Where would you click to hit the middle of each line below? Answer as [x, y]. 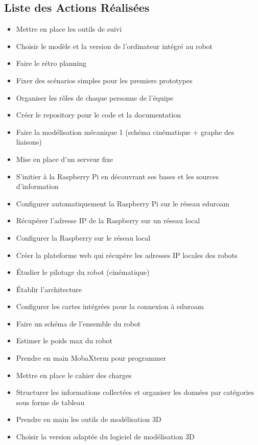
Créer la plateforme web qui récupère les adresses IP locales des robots [127, 255]
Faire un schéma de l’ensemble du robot [78, 323]
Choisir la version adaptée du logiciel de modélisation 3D [105, 437]
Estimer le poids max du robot [64, 341]
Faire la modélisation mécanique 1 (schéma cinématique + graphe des [125, 132]
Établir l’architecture [49, 289]
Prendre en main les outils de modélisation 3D [89, 419]
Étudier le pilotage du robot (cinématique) [83, 272]
